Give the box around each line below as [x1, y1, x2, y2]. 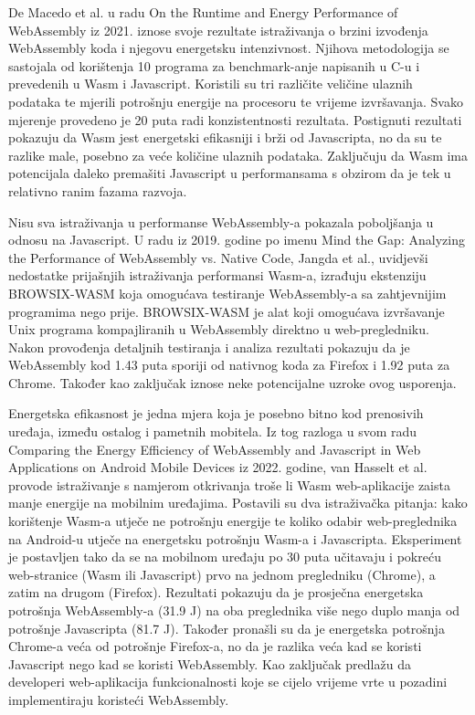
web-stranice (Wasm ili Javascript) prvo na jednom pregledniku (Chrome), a [8, 564, 436, 584]
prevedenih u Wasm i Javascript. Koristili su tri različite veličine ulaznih [8, 74, 413, 93]
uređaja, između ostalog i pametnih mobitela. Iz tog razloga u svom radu [8, 422, 417, 441]
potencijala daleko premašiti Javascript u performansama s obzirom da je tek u [8, 163, 451, 183]
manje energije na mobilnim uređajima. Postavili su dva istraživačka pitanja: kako [8, 493, 468, 512]
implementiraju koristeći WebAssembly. [8, 689, 229, 709]
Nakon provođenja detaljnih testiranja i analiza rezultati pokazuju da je [8, 337, 410, 356]
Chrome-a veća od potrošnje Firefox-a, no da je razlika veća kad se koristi [8, 636, 422, 656]
